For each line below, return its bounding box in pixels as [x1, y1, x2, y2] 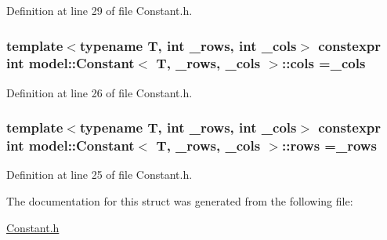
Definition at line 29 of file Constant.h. [6, 2, 193, 18]
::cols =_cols [281, 53, 366, 73]
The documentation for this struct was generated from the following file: [6, 193, 353, 209]
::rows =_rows [281, 136, 377, 155]
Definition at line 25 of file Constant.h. [6, 166, 193, 183]
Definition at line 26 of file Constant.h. [6, 84, 193, 100]
